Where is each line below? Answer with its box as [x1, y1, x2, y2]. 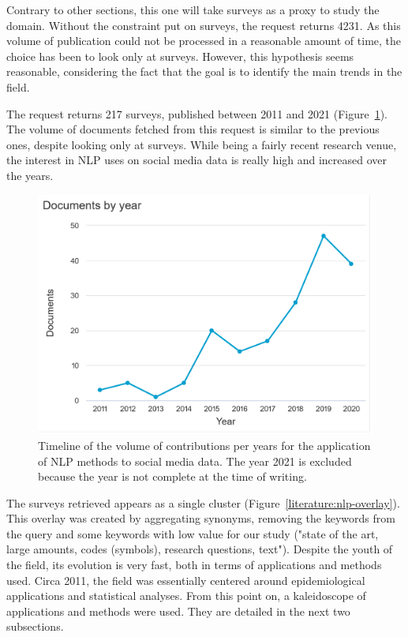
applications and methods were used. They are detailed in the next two [6, 602, 350, 619]
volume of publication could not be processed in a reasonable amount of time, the [6, 32, 402, 49]
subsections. [6, 618, 64, 635]
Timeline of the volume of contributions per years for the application [38, 437, 371, 453]
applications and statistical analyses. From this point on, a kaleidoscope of [6, 587, 366, 604]
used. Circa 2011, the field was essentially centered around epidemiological [6, 571, 365, 588]
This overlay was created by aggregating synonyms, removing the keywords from [6, 510, 395, 526]
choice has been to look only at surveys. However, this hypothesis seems [6, 47, 354, 64]
